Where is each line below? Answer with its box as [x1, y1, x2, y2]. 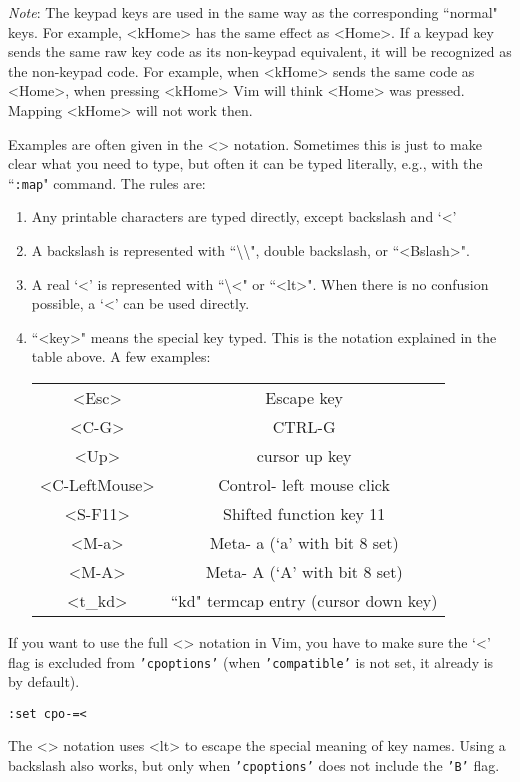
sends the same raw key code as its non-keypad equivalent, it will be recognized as [8, 41, 512, 62]
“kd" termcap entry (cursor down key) [170, 588, 438, 612]
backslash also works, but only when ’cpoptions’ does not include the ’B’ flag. [8, 755, 500, 776]
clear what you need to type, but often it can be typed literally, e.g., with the [8, 153, 483, 174]
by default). [8, 671, 80, 692]
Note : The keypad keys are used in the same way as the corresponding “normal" [8, 2, 498, 22]
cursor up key [256, 443, 352, 467]
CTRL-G [272, 414, 336, 438]
